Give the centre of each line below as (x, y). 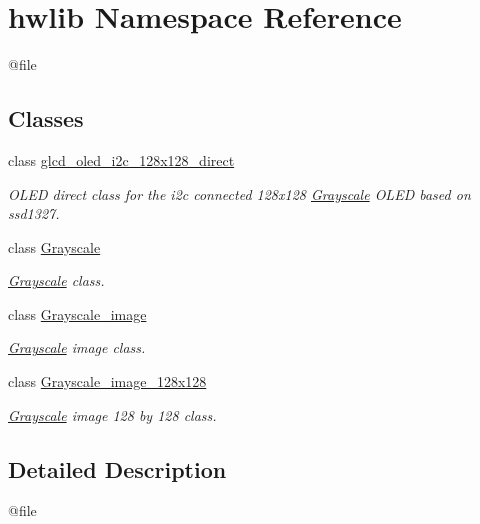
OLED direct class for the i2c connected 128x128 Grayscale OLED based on (239, 193)
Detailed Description (117, 468)
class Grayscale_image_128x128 (107, 381)
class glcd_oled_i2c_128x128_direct (121, 159)
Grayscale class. (56, 280)
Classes (46, 118)
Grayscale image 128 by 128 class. (112, 414)
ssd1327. (34, 213)
